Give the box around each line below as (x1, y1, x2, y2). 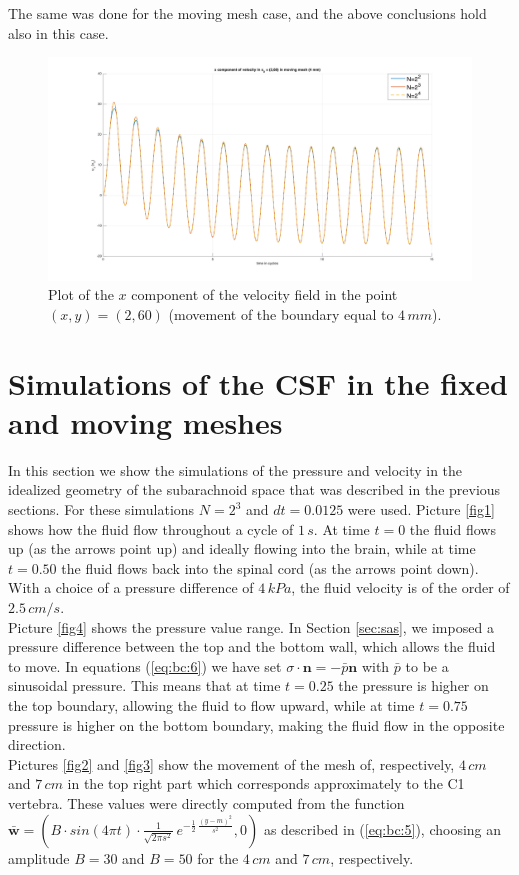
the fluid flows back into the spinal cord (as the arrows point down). (61, 557, 479, 578)
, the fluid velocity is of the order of (291, 577, 510, 598)
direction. (8, 734, 66, 755)
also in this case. (8, 22, 109, 43)
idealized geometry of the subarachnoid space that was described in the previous (8, 479, 501, 500)
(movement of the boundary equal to (168, 303, 394, 324)
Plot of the (48, 284, 114, 305)
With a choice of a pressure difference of (8, 577, 254, 598)
